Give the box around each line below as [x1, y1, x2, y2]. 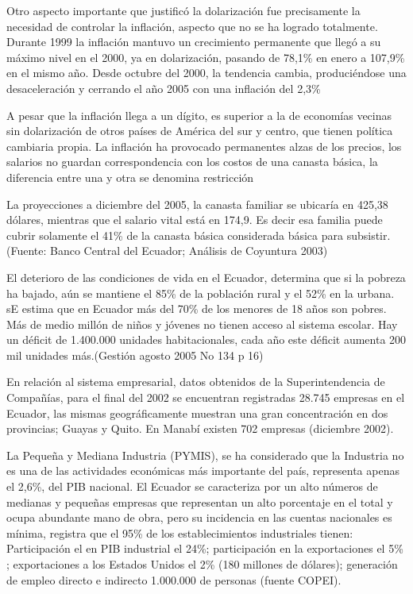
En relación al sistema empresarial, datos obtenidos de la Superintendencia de [6, 373, 385, 390]
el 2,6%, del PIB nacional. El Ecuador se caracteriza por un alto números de [6, 478, 378, 495]
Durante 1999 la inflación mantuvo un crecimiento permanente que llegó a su [6, 33, 381, 50]
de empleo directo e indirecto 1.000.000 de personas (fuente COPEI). [6, 571, 342, 588]
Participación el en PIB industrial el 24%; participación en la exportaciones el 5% [6, 540, 403, 557]
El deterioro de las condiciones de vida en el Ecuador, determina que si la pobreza [6, 268, 406, 285]
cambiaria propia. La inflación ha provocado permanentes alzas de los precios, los [6, 137, 402, 154]
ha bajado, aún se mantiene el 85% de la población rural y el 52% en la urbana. [6, 284, 395, 301]
